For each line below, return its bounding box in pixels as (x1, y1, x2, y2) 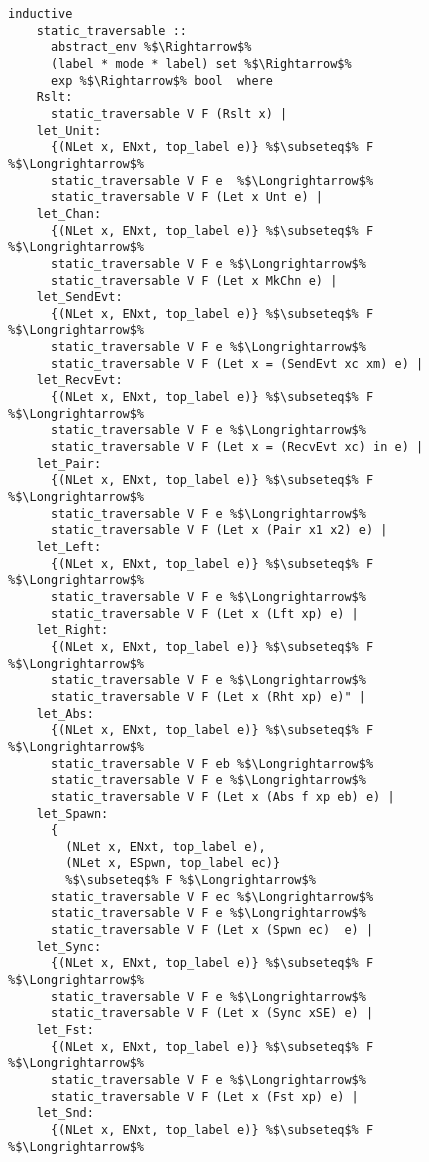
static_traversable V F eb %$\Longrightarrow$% (50, 756, 374, 771)
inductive (8, 7, 73, 21)
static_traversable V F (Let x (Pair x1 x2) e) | (50, 523, 388, 538)
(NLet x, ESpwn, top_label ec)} (65, 856, 281, 871)
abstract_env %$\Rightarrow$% (50, 40, 252, 55)
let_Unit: (36, 123, 102, 138)
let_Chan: (36, 206, 102, 221)
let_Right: (36, 623, 109, 638)
